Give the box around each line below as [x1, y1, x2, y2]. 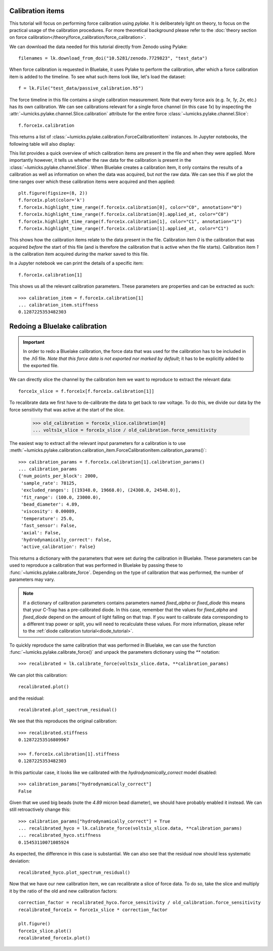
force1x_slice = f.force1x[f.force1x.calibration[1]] [18, 388, 154, 394]
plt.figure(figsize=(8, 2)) [18, 190, 88, 196]
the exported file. [23, 362, 59, 369]
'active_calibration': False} [21, 544, 96, 550]
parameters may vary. [9, 576, 55, 582]
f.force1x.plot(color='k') [18, 197, 85, 203]
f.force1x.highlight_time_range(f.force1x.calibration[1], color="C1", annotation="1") [18, 218, 243, 224]
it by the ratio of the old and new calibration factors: [9, 888, 117, 894]
